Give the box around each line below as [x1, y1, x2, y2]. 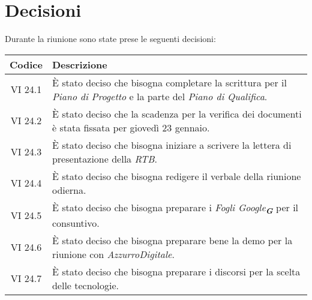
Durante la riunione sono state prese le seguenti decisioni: [5, 32, 216, 45]
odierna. [52, 182, 86, 197]
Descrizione [52, 57, 107, 71]
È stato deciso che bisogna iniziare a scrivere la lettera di [52, 137, 292, 152]
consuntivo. [52, 215, 100, 230]
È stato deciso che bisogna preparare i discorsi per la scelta [52, 264, 301, 278]
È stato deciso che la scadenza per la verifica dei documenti [52, 106, 302, 121]
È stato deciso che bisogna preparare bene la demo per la [52, 233, 293, 247]
